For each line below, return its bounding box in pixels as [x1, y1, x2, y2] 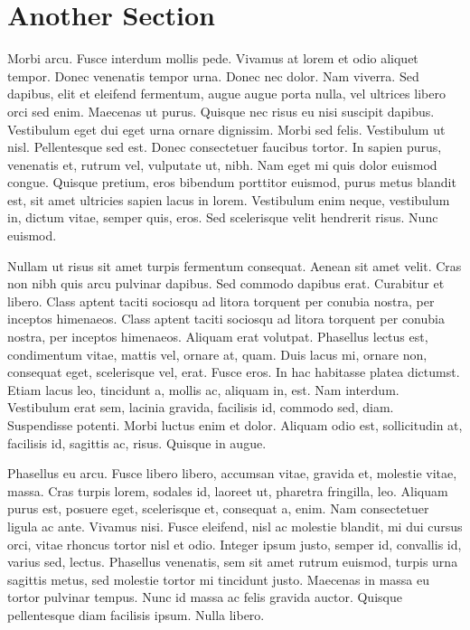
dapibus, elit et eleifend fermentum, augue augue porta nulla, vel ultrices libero [7, 84, 446, 103]
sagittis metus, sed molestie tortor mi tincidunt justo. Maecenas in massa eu [7, 569, 429, 588]
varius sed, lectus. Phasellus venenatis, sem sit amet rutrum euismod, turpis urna [7, 552, 458, 571]
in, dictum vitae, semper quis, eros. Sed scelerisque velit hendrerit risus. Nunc [7, 208, 438, 227]
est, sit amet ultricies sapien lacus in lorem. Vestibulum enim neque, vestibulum [7, 190, 450, 209]
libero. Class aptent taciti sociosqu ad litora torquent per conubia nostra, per [7, 291, 435, 310]
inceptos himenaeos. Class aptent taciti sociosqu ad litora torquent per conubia [7, 309, 445, 328]
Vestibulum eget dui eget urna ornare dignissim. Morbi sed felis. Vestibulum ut [7, 119, 446, 138]
